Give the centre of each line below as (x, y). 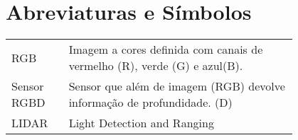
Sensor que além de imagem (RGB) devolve (177, 86)
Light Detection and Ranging (141, 123)
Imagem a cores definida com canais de (166, 49)
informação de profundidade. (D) (150, 103)
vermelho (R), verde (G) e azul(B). (156, 66)
